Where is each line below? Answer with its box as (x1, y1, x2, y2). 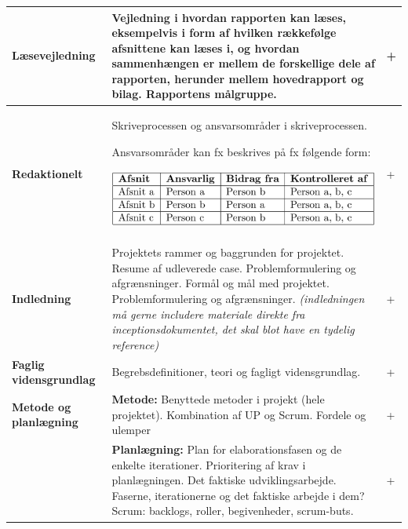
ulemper (111, 421, 151, 438)
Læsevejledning (12, 47, 96, 64)
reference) (111, 336, 159, 352)
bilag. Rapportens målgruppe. (111, 86, 277, 102)
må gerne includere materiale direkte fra (111, 305, 305, 322)
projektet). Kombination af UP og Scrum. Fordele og (111, 406, 366, 422)
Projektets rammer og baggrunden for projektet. (111, 244, 344, 261)
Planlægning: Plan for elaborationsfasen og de (111, 441, 342, 458)
